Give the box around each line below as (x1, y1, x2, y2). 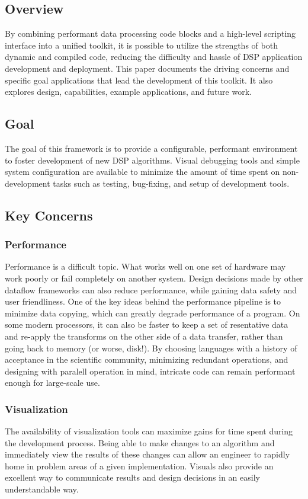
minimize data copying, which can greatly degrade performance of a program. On (5, 306, 300, 319)
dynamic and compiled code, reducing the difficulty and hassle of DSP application (5, 50, 303, 63)
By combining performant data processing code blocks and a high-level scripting (5, 27, 296, 40)
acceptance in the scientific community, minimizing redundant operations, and (5, 353, 288, 366)
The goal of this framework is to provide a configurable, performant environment (5, 142, 298, 154)
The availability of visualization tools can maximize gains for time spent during (5, 425, 293, 437)
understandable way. (5, 483, 79, 495)
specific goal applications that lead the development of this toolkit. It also (5, 73, 273, 86)
